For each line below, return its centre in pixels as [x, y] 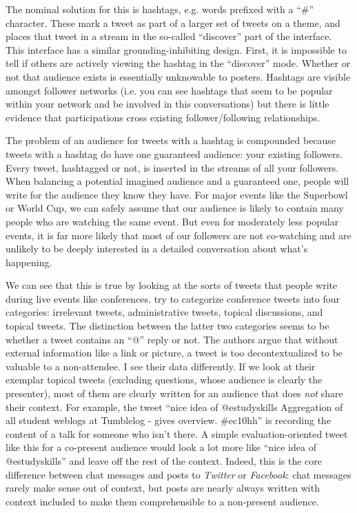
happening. [29, 262]
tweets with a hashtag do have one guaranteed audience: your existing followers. [174, 153]
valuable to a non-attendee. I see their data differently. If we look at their [161, 366]
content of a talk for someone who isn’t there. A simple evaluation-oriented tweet [177, 433]
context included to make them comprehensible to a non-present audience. [162, 501]
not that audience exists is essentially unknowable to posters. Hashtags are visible [178, 76]
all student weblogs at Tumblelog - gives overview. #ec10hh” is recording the [169, 420]
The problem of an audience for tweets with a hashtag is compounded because [171, 140]
